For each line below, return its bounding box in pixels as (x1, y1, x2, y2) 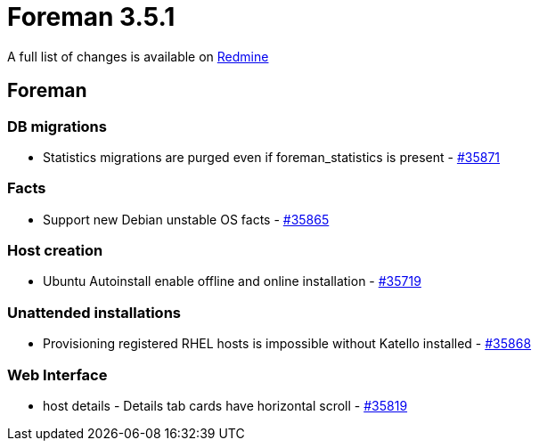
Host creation (7, 241, 103, 260)
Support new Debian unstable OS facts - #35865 (43, 211, 330, 227)
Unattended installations (7, 303, 181, 322)
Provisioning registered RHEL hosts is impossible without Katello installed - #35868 (43, 336, 532, 352)
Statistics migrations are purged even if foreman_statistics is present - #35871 (43, 149, 501, 165)
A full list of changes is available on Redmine (7, 48, 269, 64)
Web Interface (7, 365, 108, 384)
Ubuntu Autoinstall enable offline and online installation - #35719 (43, 273, 421, 289)
